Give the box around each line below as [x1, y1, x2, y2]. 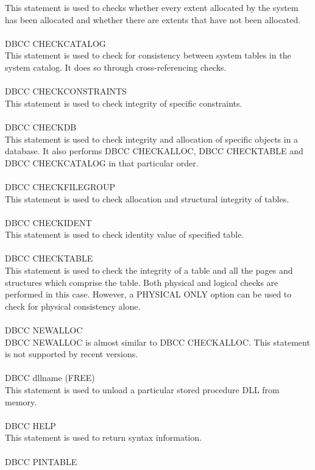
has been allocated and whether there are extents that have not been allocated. [5, 13, 301, 26]
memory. [5, 395, 37, 408]
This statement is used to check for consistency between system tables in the [5, 49, 291, 62]
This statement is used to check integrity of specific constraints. [5, 96, 242, 109]
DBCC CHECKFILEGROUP [5, 180, 115, 193]
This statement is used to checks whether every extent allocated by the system [5, 1, 299, 13]
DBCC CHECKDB [5, 120, 77, 133]
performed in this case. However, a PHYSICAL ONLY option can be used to [5, 288, 292, 301]
